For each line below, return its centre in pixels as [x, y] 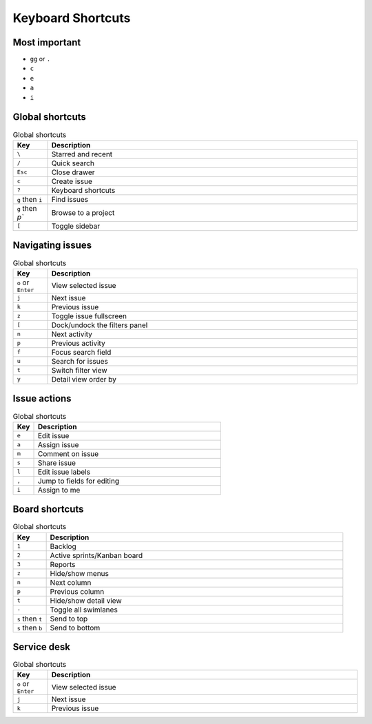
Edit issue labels [64, 472]
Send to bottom [75, 628]
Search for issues [80, 361]
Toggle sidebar [76, 226]
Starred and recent [82, 154]
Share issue [56, 463]
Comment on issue [68, 453]
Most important [47, 42]
